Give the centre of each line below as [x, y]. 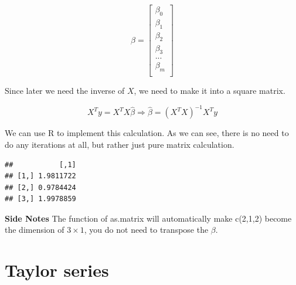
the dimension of [35, 230]
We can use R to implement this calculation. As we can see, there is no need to [147, 133]
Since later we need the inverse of [65, 91]
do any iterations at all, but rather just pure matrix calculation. [120, 144]
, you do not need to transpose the [146, 230]
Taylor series [57, 270]
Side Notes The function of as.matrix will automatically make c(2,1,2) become [148, 218]
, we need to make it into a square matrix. [210, 91]
